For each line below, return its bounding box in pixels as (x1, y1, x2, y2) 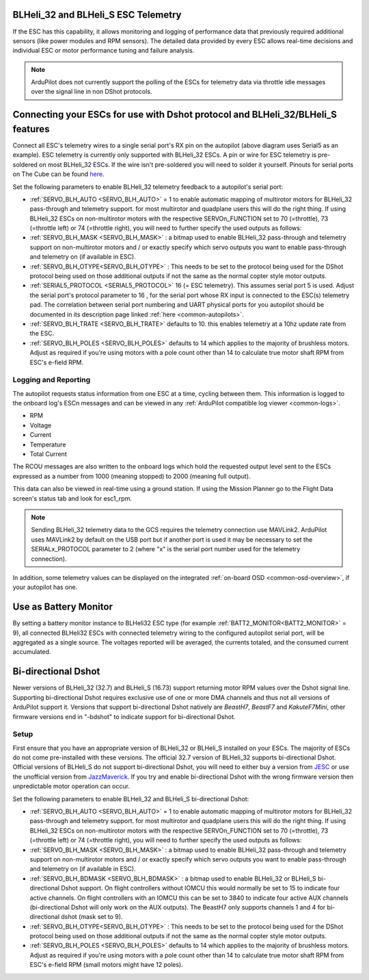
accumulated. (12, 648, 51, 656)
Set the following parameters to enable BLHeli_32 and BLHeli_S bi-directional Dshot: (12, 794, 249, 803)
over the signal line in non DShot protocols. (31, 88, 152, 96)
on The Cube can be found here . (12, 170, 105, 178)
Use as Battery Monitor (12, 601, 113, 613)
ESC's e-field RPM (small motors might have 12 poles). (29, 961, 184, 969)
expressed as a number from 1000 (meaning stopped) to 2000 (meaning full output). (12, 472, 251, 480)
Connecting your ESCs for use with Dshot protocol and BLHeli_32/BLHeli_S (12, 109, 338, 121)
